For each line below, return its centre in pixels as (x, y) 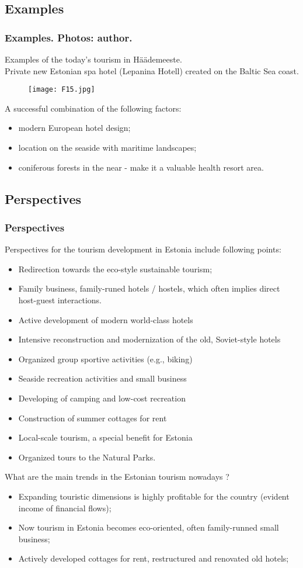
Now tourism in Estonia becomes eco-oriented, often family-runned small (149, 527)
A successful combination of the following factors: (93, 108)
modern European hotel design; (74, 128)
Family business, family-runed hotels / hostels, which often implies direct (149, 288)
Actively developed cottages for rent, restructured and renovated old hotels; (154, 558)
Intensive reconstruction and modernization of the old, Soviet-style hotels (149, 339)
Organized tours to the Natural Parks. (87, 457)
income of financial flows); (65, 508)
